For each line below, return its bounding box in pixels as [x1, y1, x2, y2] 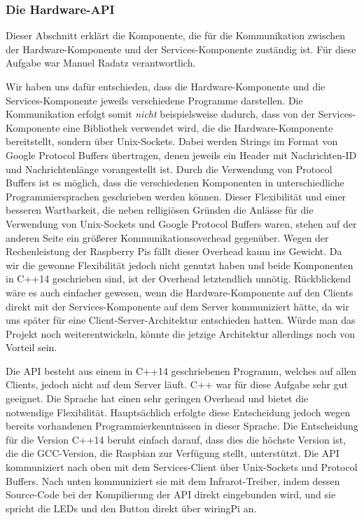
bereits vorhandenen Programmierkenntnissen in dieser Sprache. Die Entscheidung [6, 418, 358, 433]
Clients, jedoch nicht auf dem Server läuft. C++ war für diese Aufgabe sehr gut [6, 377, 348, 392]
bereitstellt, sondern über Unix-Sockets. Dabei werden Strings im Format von [6, 134, 338, 149]
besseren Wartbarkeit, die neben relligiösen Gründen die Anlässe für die [6, 203, 314, 217]
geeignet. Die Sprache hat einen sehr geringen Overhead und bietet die [6, 391, 309, 406]
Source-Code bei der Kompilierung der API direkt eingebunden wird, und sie [6, 487, 336, 502]
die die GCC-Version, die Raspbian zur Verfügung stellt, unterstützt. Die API [6, 446, 339, 460]
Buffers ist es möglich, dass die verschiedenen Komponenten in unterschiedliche [6, 175, 344, 190]
